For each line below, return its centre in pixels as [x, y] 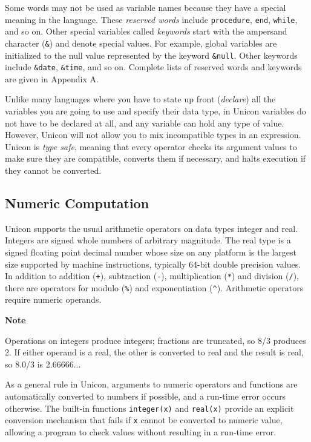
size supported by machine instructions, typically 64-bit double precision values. [153, 264]
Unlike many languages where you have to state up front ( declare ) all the [140, 99]
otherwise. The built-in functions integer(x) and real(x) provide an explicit [149, 408]
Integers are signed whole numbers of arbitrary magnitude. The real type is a [148, 240]
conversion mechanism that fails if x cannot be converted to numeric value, [144, 420]
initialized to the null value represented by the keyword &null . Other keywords [151, 55]
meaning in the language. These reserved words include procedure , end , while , [151, 19]
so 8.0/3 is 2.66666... [43, 364]
